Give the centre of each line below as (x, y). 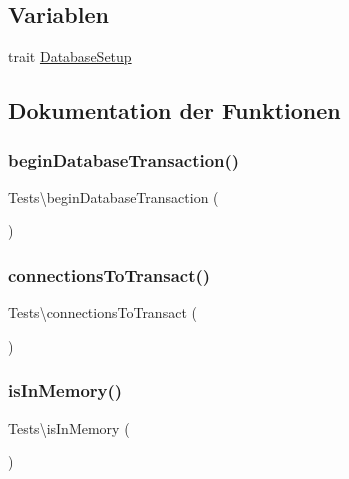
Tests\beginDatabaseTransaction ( (113, 196)
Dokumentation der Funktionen (174, 110)
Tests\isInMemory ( (69, 427)
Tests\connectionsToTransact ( (102, 312)
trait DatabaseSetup (70, 56)
